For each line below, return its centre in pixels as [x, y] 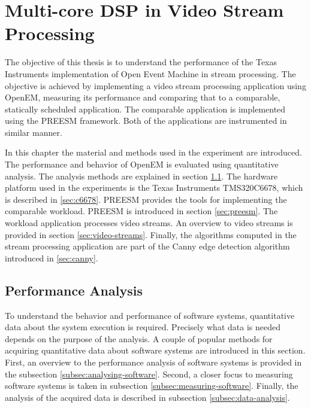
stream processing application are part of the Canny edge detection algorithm [147, 246]
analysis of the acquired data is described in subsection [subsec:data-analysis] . [147, 397]
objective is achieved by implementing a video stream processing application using [155, 85]
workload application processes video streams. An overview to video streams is [149, 223]
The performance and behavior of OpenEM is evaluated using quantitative [142, 164]
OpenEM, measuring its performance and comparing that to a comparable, [143, 97]
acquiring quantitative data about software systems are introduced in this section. [155, 350]
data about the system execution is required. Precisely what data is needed [143, 327]
